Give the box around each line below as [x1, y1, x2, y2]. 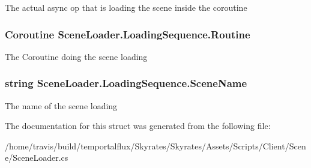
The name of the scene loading [5, 99, 118, 112]
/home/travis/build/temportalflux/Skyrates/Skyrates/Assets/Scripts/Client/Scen [5, 139, 306, 152]
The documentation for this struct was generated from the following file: [5, 119, 271, 132]
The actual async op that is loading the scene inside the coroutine [5, 1, 247, 13]
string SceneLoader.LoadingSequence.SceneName [5, 76, 247, 91]
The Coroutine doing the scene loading [5, 50, 148, 62]
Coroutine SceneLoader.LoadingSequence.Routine [5, 26, 250, 41]
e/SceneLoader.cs [5, 151, 68, 164]
